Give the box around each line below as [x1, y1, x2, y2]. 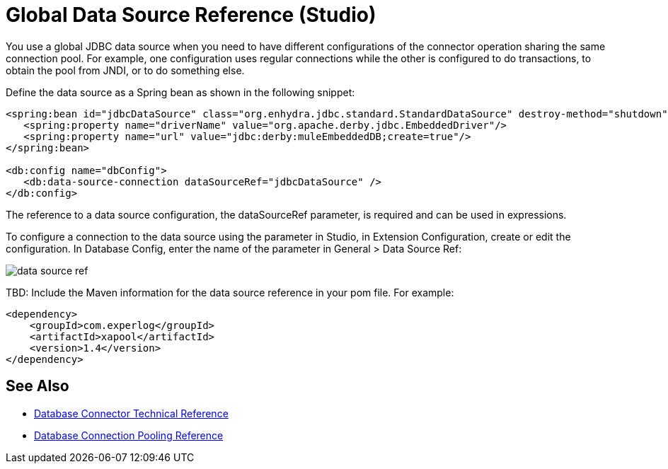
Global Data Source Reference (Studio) [6, 3, 376, 27]
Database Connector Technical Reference [34, 407, 229, 419]
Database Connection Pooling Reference [34, 429, 224, 441]
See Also [6, 377, 69, 395]
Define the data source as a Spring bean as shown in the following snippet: [6, 86, 355, 98]
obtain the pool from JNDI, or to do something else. [6, 64, 245, 76]
